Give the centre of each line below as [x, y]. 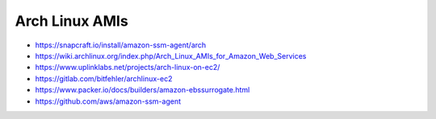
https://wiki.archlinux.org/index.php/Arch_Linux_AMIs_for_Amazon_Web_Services [171, 55]
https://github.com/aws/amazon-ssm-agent [108, 101]
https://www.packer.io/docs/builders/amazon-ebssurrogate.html [143, 90]
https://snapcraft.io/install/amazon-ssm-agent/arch [121, 45]
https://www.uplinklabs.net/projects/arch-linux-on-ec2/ [128, 68]
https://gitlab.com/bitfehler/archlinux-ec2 [104, 78]
